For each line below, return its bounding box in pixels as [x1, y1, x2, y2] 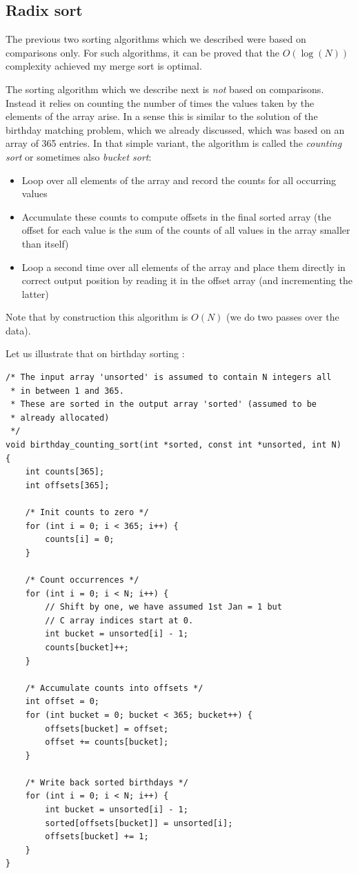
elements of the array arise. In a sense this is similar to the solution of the [6, 109, 318, 123]
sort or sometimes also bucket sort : [6, 149, 152, 163]
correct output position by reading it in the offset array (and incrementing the [21, 273, 352, 288]
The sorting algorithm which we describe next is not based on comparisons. [6, 81, 324, 96]
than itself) [21, 236, 69, 250]
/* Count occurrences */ [25, 574, 139, 585]
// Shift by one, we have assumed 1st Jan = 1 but [45, 602, 282, 612]
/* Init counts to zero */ [25, 508, 149, 518]
